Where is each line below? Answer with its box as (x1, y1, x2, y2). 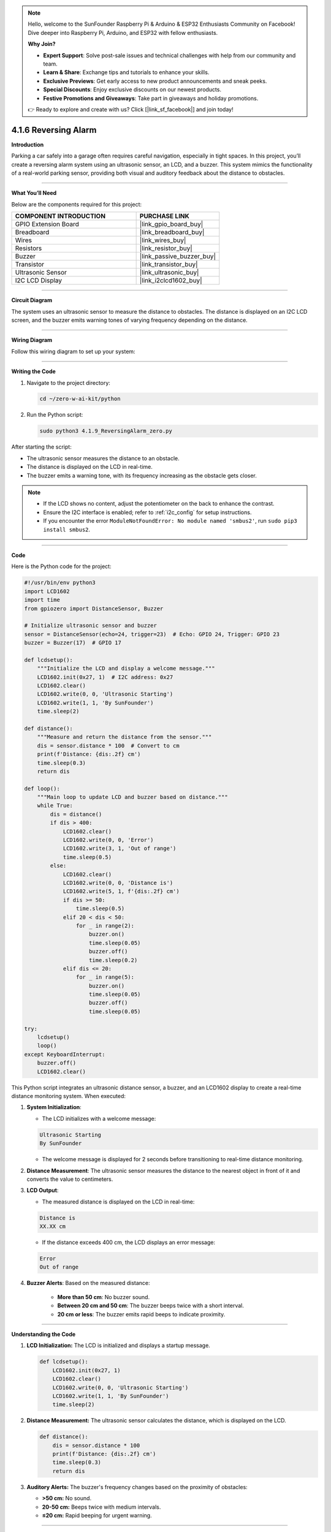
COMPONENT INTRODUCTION (15, 212, 106, 221)
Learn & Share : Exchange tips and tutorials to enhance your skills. (43, 69, 210, 76)
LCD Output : (26, 1186, 59, 1194)
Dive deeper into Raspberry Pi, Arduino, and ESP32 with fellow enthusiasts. (28, 29, 218, 36)
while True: (37, 802, 74, 809)
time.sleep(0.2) (89, 957, 138, 963)
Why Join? (28, 40, 56, 48)
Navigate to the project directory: (26, 379, 110, 386)
